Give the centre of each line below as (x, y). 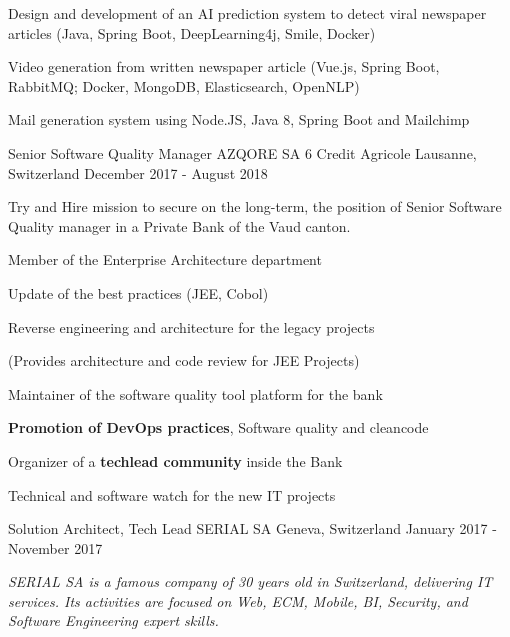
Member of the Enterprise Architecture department (165, 259)
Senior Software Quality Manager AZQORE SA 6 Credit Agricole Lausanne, (242, 152)
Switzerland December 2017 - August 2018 (138, 172)
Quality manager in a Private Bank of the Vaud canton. (179, 225)
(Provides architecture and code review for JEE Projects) (184, 360)
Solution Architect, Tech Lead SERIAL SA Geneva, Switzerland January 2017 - (252, 528)
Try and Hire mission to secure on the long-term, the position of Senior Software (255, 206)
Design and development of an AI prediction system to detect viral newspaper (247, 13)
